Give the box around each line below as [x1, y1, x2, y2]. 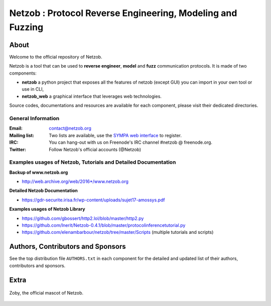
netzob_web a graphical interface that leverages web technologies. [22, 93, 162, 99]
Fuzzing [9, 22, 44, 33]
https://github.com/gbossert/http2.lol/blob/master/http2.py [22, 215, 144, 221]
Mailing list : [9, 132, 35, 138]
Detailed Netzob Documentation [9, 188, 78, 194]
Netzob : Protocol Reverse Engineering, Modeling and [9, 8, 237, 19]
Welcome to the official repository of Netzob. [9, 54, 102, 60]
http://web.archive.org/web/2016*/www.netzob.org [22, 178, 129, 185]
